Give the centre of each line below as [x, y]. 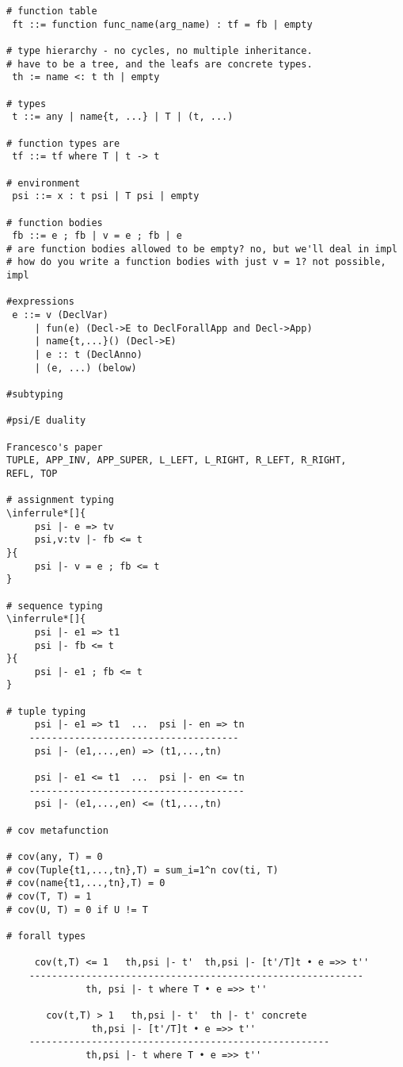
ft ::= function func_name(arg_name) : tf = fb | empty [162, 24]
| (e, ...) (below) [86, 368]
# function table [52, 11]
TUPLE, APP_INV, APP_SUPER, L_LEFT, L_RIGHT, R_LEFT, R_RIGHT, [177, 461]
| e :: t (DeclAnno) [88, 355]
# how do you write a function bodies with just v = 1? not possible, [196, 262]
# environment [44, 183]
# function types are [63, 143]
